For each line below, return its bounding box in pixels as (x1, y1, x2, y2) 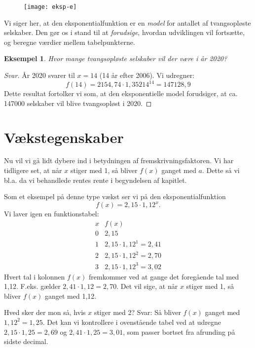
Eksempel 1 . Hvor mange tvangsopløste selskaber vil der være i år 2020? (4, 53, 227, 64)
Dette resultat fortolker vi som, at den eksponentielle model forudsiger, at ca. (4, 88, 238, 99)
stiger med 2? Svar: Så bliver (94, 307, 181, 317)
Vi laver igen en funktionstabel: (4, 209, 99, 219)
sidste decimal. (4, 336, 48, 347)
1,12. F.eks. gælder (4, 281, 61, 291)
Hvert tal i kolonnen (4, 271, 65, 281)
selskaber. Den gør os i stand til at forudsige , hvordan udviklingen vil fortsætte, (4, 27, 245, 37)
